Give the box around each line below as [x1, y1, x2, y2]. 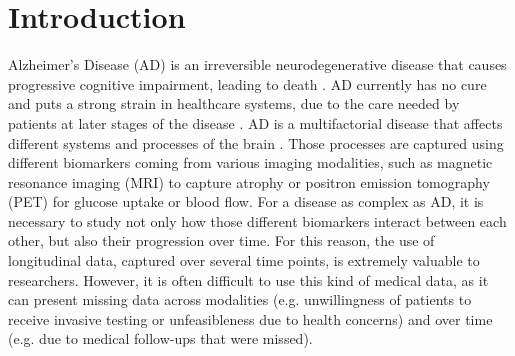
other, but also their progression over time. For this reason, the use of [8, 230, 435, 251]
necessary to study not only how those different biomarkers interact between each [8, 210, 507, 231]
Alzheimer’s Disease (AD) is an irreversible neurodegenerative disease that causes [8, 54, 507, 75]
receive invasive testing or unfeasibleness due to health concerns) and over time [8, 308, 493, 329]
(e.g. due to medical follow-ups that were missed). [8, 328, 313, 349]
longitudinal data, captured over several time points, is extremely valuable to [8, 250, 480, 271]
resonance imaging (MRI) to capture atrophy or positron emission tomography [8, 171, 490, 192]
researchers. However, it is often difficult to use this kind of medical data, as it [8, 269, 489, 290]
